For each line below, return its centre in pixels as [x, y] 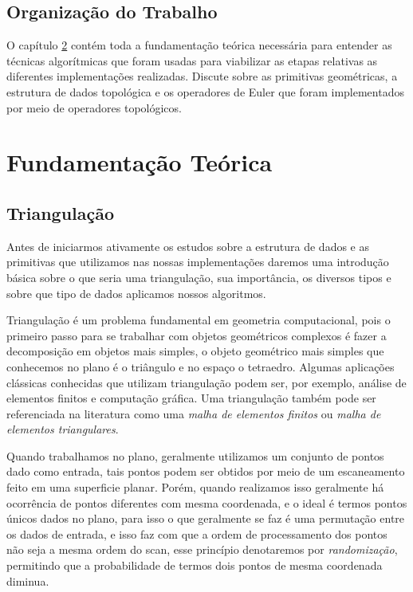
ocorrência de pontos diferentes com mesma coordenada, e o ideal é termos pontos [207, 502]
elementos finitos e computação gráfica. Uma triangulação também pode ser [191, 398]
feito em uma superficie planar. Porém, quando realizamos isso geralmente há [195, 487]
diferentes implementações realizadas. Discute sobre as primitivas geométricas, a [202, 76]
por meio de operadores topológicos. [94, 107]
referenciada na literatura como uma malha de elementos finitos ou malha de [194, 413]
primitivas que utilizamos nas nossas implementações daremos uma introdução [198, 262]
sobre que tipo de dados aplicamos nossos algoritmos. [136, 293]
